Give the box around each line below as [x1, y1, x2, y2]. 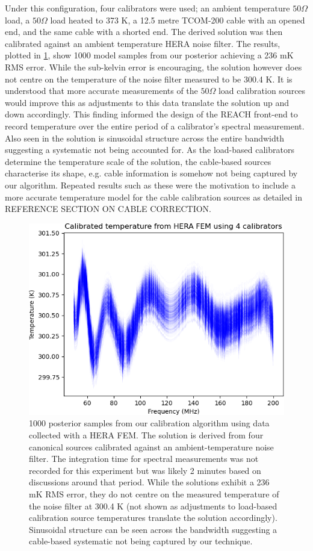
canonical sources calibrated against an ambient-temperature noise [29, 440, 274, 453]
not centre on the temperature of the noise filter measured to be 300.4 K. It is [5, 72, 293, 85]
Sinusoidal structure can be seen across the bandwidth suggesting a [29, 523, 277, 535]
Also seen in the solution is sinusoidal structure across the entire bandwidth [5, 131, 285, 144]
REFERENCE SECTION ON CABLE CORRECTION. [5, 202, 212, 215]
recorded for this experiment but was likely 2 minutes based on [29, 464, 261, 476]
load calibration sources [218, 84, 306, 97]
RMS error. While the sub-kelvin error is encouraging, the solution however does [5, 60, 302, 73]
